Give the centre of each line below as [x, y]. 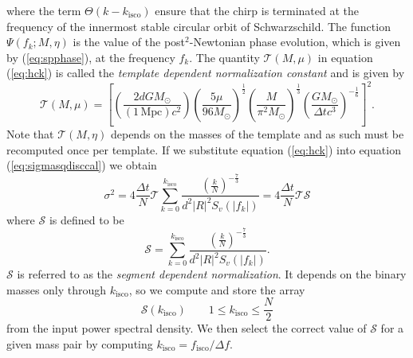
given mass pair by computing [80, 343]
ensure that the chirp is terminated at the [257, 10]
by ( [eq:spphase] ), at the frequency [91, 57]
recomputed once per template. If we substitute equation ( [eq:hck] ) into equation [204, 149]
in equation [345, 57]
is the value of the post [129, 42]
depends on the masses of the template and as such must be [257, 134]
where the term [44, 10]
